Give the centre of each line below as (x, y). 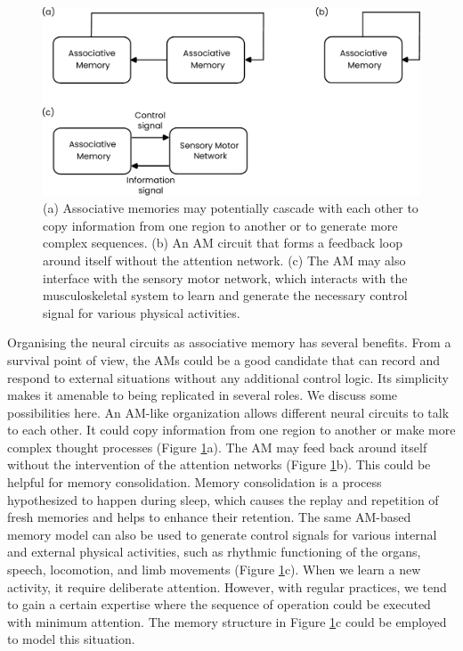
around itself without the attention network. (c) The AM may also (224, 260)
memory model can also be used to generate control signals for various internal (222, 534)
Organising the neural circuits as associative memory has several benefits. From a (229, 342)
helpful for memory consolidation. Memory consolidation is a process (195, 482)
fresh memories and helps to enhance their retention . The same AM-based (209, 517)
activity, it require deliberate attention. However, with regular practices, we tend (227, 586)
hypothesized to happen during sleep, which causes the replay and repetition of (223, 499)
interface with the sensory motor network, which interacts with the (225, 277)
